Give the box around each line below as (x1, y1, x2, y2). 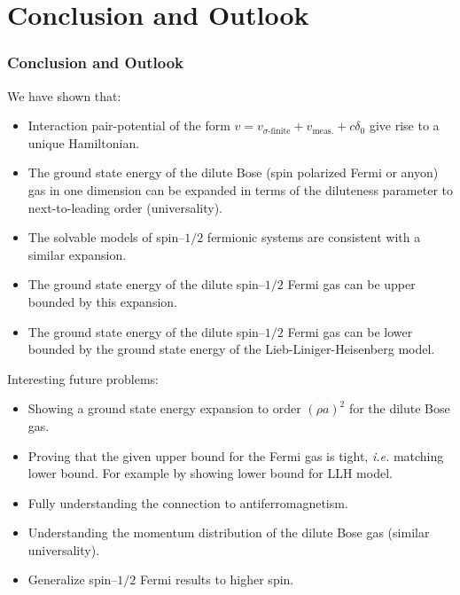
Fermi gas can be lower (287, 322, 413, 341)
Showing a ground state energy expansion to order (27, 399, 301, 418)
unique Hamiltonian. (27, 133, 140, 152)
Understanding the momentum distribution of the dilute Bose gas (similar (27, 523, 430, 542)
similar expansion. (27, 245, 127, 263)
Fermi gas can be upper (287, 275, 416, 294)
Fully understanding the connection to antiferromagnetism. (27, 493, 348, 512)
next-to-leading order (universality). (27, 198, 222, 216)
